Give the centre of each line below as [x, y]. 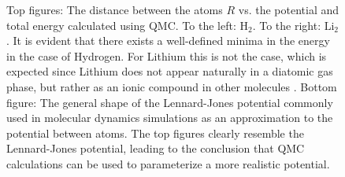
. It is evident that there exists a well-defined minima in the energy [168, 41]
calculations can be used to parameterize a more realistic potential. [168, 163]
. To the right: [287, 25]
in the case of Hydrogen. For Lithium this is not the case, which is [167, 55]
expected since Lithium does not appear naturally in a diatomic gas [170, 71]
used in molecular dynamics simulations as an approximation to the [170, 118]
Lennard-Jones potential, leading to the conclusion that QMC [156, 148]
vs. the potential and [289, 9]
